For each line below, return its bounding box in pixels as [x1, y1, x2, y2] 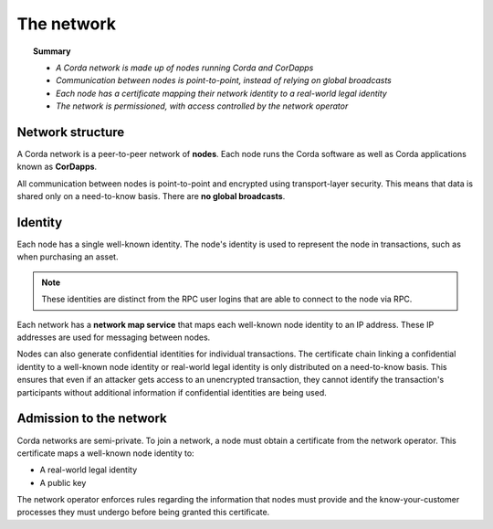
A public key [39, 477, 87, 488]
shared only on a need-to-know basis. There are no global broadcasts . [16, 191, 286, 202]
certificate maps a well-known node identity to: [16, 448, 195, 459]
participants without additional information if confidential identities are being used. [16, 386, 328, 397]
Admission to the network [16, 411, 168, 427]
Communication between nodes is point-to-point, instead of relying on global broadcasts [56, 75, 392, 86]
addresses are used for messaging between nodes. [16, 332, 211, 343]
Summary [33, 46, 71, 57]
